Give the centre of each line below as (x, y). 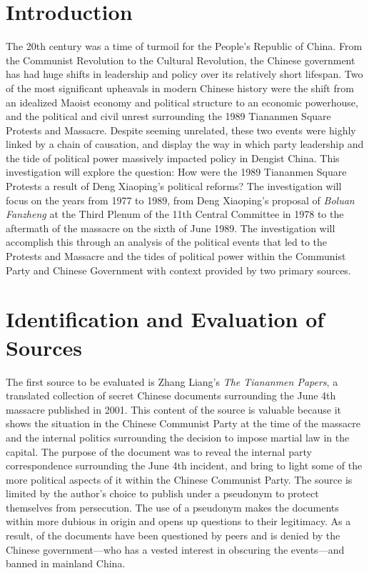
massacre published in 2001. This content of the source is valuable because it (173, 409)
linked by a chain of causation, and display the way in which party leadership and (185, 144)
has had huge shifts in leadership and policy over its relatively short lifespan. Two (184, 74)
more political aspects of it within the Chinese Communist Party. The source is (179, 479)
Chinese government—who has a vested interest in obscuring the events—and (175, 549)
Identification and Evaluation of (165, 319)
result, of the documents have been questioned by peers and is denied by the (173, 535)
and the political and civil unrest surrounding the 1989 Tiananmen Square (168, 116)
